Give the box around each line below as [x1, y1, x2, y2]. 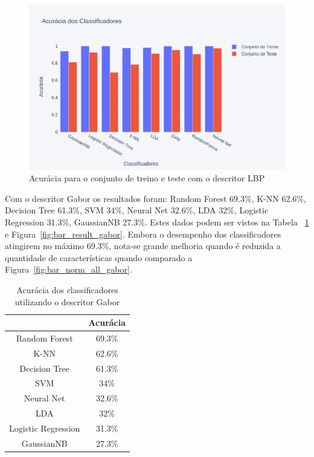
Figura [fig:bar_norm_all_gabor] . [5, 263, 132, 276]
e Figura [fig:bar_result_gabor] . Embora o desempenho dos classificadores [5, 227, 281, 240]
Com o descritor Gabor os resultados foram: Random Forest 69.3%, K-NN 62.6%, [5, 192, 306, 204]
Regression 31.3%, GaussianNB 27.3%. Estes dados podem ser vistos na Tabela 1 [5, 215, 309, 228]
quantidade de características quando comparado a [5, 251, 193, 264]
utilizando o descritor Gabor [14, 295, 120, 308]
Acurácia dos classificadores [16, 283, 118, 296]
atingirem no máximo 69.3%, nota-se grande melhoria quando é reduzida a [5, 239, 281, 252]
